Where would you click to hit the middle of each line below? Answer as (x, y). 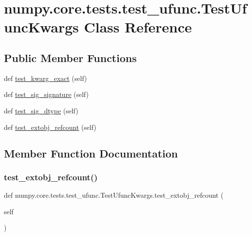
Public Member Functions (70, 57)
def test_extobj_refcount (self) (50, 127)
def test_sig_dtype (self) (41, 110)
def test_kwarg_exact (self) (46, 78)
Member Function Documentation (91, 153)
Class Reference (138, 27)
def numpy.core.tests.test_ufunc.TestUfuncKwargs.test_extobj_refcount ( (114, 195)
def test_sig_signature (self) (46, 94)
